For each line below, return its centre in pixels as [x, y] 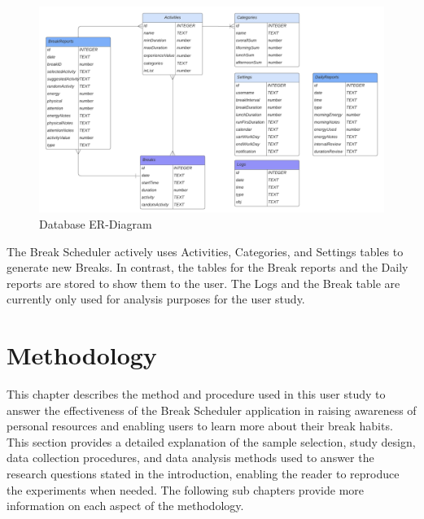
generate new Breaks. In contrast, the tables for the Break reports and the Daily [208, 267]
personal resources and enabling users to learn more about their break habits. [200, 426]
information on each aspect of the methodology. [125, 506]
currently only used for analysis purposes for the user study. [156, 299]
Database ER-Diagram [96, 224]
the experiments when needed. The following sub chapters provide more [186, 489]
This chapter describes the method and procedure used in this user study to [196, 394]
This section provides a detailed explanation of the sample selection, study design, [211, 441]
